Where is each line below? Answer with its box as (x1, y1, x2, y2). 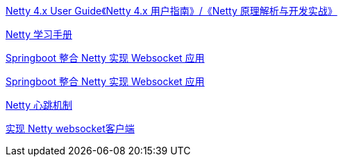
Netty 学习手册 (6, 28, 72, 40)
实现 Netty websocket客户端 (6, 123, 135, 134)
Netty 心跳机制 (6, 99, 72, 111)
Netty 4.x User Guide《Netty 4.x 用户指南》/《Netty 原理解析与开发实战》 (6, 5, 337, 17)
